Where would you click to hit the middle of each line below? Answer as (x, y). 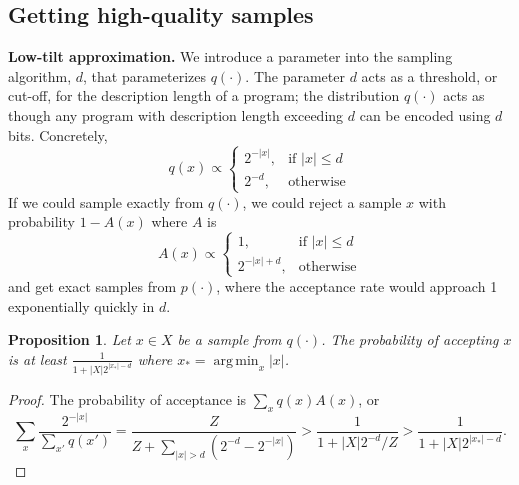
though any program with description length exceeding (176, 114)
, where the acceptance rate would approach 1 (357, 285)
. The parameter (295, 75)
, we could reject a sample (322, 201)
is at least (37, 358)
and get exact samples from (92, 285)
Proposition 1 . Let (69, 339)
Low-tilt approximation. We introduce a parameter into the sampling (230, 56)
